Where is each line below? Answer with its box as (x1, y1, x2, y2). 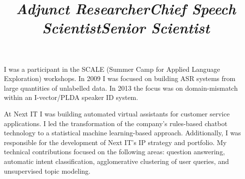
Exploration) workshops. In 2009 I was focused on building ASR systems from (4, 73, 236, 83)
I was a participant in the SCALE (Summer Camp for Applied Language (4, 64, 220, 74)
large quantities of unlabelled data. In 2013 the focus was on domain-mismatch (4, 82, 238, 93)
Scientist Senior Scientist (42, 17, 210, 38)
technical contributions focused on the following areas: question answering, (4, 146, 225, 157)
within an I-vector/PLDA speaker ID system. (4, 92, 138, 102)
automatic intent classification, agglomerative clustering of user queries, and (4, 156, 229, 166)
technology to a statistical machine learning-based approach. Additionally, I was (4, 128, 241, 138)
